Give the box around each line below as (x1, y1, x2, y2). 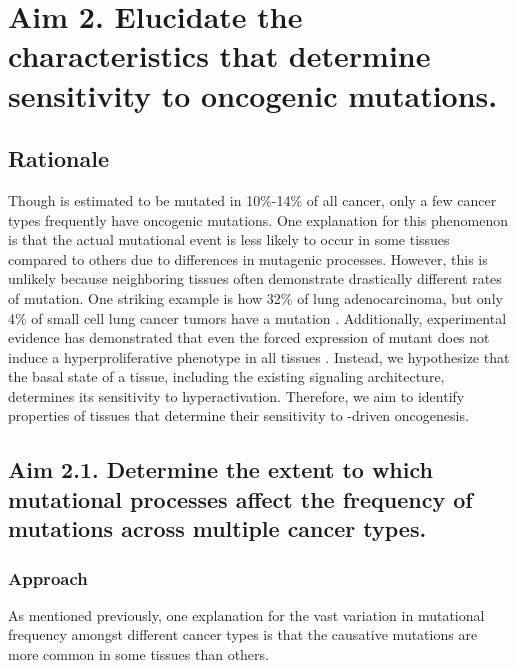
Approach (8, 565, 88, 590)
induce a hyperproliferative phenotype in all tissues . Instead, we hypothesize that (8, 346, 510, 367)
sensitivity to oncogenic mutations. (8, 74, 498, 115)
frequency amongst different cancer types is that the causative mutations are (8, 624, 478, 645)
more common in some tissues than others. (8, 644, 269, 665)
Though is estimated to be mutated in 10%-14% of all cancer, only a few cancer (8, 189, 497, 210)
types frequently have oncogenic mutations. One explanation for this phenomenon (8, 209, 509, 230)
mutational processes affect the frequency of (8, 483, 473, 514)
